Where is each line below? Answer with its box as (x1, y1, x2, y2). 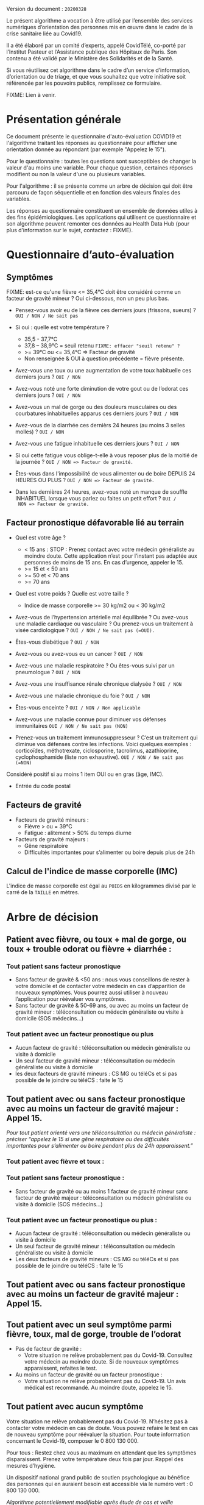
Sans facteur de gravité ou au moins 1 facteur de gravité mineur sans (15, 1187, 188, 1195)
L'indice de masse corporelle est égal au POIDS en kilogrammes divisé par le (6, 882, 197, 889)
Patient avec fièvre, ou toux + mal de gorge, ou (6, 934, 187, 944)
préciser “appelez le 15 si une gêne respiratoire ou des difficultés (6, 1136, 169, 1143)
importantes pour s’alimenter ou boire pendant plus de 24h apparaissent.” (6, 1142, 193, 1150)
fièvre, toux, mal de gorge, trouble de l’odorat (6, 1329, 181, 1339)
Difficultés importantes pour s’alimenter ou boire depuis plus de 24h (24, 849, 195, 856)
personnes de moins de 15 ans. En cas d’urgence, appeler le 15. (24, 558, 184, 566)
